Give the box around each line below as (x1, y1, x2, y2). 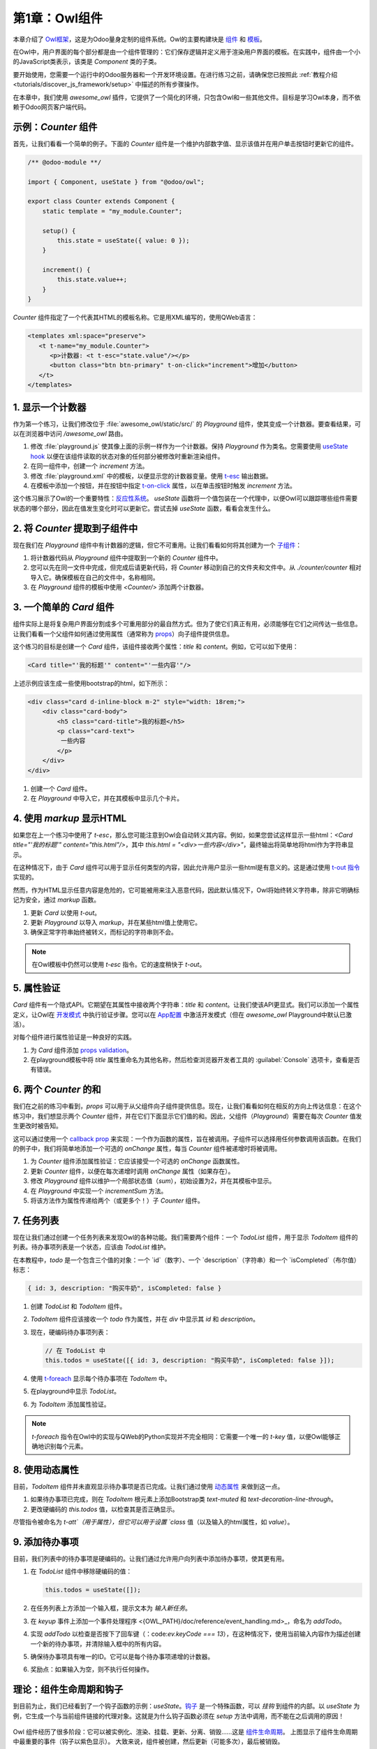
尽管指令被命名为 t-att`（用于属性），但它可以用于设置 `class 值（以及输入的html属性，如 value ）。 (13, 1518, 294, 1527)
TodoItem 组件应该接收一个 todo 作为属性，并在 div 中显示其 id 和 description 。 (30, 1315, 260, 1324)
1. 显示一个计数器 (13, 401, 87, 413)
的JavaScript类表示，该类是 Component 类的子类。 (13, 57, 161, 66)
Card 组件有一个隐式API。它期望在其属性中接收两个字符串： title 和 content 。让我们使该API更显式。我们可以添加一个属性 (13, 1000, 360, 1009)
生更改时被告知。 (13, 1121, 62, 1130)
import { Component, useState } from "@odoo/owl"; (27, 178, 205, 185)
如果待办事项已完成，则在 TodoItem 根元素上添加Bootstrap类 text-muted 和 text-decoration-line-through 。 (30, 1495, 338, 1503)
